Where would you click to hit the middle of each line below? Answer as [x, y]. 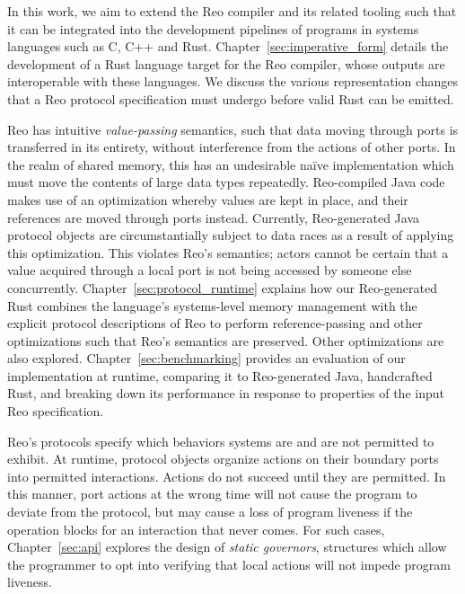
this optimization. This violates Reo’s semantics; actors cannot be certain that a [228, 252]
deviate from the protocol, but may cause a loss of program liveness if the [210, 512]
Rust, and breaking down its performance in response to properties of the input [226, 393]
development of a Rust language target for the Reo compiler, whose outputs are [226, 63]
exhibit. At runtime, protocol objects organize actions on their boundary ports [223, 459]
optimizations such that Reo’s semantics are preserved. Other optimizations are [226, 340]
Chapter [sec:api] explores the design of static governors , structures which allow [227, 547]
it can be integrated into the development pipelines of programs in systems [213, 28]
